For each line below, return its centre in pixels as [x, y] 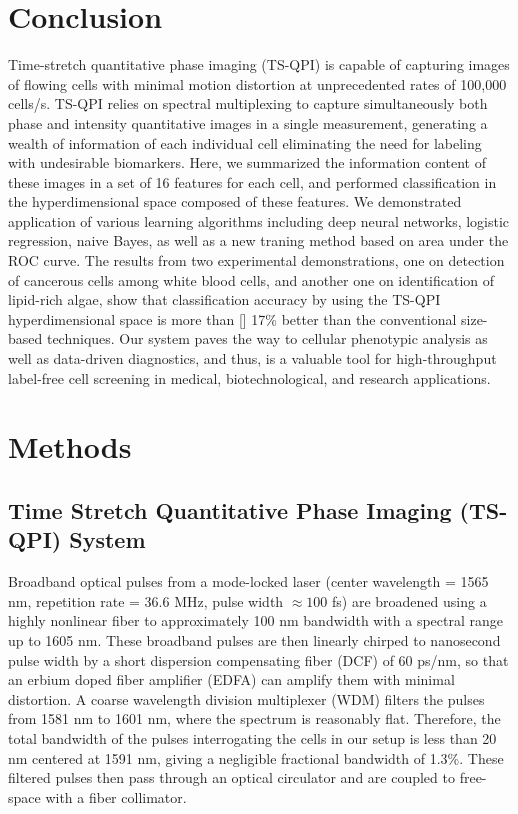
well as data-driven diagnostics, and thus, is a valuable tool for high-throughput [252, 358]
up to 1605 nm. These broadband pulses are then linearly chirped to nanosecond [254, 639]
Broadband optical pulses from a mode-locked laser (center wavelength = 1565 [248, 581]
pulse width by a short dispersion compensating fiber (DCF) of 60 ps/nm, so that [258, 659]
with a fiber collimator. [116, 796]
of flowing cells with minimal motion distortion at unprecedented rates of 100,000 [257, 83]
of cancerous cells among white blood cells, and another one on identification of [251, 279]
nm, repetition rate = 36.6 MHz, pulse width [146, 600]
